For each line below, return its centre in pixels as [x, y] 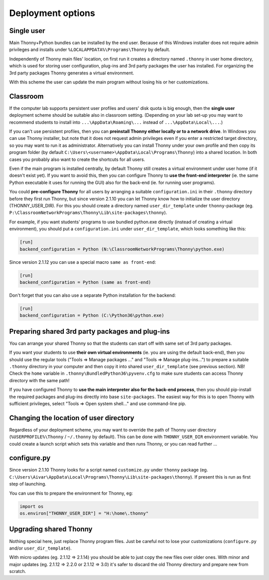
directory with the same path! [39, 380]
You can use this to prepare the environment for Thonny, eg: [71, 493]
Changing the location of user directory [72, 418]
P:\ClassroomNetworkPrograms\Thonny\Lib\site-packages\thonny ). [88, 213]
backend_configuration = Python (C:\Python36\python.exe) [92, 315]
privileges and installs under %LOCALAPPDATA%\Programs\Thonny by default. [90, 49]
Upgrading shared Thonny [51, 529]
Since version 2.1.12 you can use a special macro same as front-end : [83, 262]
